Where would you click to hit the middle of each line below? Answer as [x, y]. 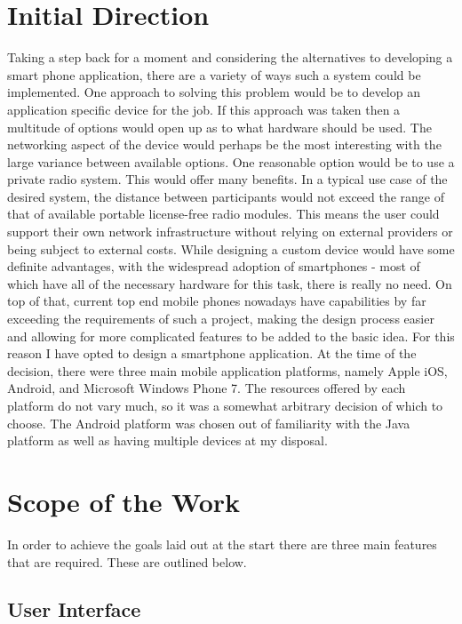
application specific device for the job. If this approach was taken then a [204, 109]
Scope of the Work [124, 501]
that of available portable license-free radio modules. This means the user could [223, 214]
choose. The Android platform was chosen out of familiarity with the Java [209, 423]
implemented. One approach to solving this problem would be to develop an [214, 92]
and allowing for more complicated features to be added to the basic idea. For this [231, 336]
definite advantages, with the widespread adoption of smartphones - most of [214, 266]
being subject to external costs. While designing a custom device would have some [231, 248]
